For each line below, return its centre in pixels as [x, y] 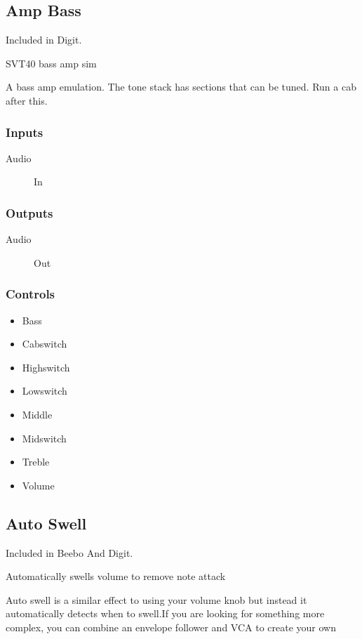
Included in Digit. [44, 40]
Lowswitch [45, 391]
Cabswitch [45, 344]
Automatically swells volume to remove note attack [116, 576]
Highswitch [46, 367]
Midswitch [44, 438]
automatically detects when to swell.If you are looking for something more [165, 613]
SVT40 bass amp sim [51, 63]
